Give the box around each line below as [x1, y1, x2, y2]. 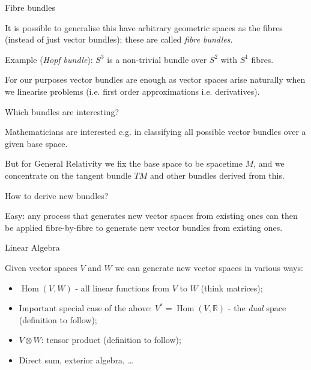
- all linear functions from [75, 281, 169, 294]
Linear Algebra [5, 241, 60, 254]
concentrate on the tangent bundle [5, 169, 131, 181]
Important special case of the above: [19, 302, 152, 314]
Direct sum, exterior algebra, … [19, 353, 134, 366]
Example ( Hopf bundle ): [5, 53, 93, 65]
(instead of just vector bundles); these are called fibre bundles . [5, 33, 233, 46]
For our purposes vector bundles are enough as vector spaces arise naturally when [5, 73, 306, 86]
